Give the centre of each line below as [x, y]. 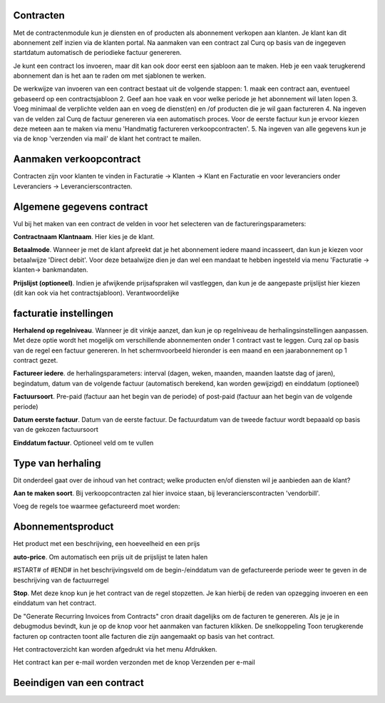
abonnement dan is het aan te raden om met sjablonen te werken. [110, 76]
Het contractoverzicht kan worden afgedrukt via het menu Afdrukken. [115, 649]
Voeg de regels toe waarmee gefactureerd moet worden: [97, 506]
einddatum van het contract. [55, 603]
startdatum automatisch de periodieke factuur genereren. [97, 53]
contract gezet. [36, 360]
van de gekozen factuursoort [56, 430]
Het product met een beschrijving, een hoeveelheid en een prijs [107, 544]
